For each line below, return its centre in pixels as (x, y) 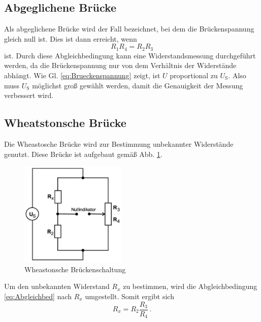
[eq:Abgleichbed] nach (38, 296)
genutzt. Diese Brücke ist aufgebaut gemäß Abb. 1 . (83, 154)
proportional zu (194, 75)
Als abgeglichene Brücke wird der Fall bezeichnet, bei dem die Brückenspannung (129, 29)
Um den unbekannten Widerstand (57, 286)
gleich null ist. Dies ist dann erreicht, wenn (71, 38)
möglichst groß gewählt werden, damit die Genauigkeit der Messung (138, 85)
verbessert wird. (29, 95)
